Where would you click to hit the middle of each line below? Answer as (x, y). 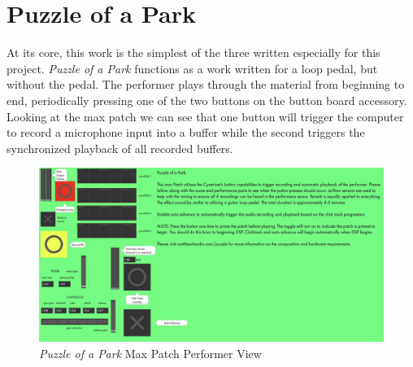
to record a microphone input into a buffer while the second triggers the (186, 132)
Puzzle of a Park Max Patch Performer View (150, 353)
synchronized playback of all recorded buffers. (120, 148)
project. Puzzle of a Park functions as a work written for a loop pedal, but (192, 68)
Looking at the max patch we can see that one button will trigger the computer (205, 116)
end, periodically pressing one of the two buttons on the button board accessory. (207, 100)
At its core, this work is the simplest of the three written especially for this (193, 52)
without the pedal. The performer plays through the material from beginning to (206, 84)
